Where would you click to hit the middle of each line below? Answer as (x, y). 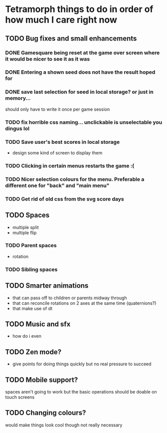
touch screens (20, 397)
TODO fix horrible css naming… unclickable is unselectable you (84, 122)
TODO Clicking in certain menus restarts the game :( (70, 165)
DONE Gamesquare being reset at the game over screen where (83, 53)
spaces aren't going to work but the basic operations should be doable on (81, 391)
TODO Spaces (27, 215)
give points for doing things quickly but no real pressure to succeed (82, 364)
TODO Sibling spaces (31, 269)
